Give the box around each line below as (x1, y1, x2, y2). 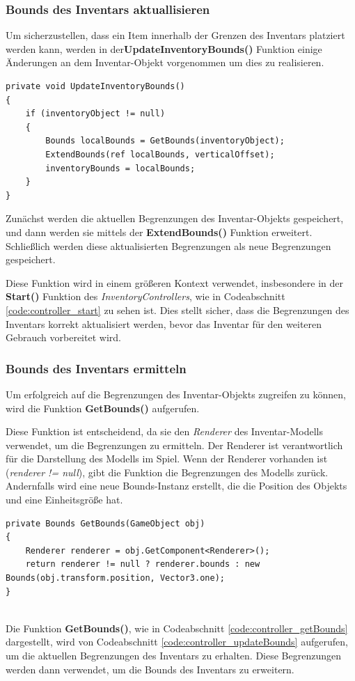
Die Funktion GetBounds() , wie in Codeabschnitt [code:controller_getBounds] (6, 620, 348, 635)
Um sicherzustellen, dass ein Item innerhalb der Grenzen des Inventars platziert (6, 28, 345, 42)
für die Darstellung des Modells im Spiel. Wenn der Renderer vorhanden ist (6, 451, 328, 466)
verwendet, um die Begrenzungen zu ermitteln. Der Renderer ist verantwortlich (6, 437, 343, 452)
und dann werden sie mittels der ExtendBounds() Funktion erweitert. (6, 224, 313, 239)
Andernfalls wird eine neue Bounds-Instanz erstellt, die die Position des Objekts (6, 478, 347, 493)
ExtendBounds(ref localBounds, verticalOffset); (45, 149, 275, 159)
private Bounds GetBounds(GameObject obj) (6, 518, 205, 529)
